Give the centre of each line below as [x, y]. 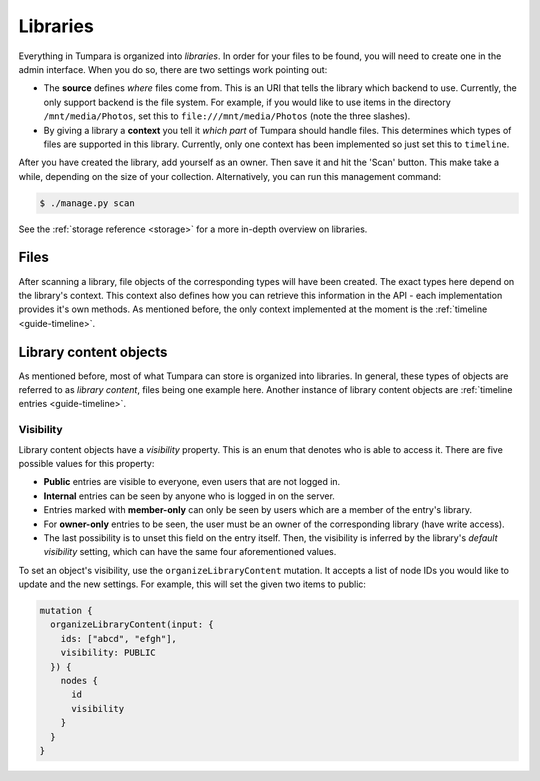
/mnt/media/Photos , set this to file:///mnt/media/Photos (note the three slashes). [227, 116]
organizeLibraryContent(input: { [132, 624]
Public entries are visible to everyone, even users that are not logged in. [192, 482]
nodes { [79, 680]
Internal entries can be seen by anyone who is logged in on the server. [189, 496]
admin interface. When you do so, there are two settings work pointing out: [173, 69]
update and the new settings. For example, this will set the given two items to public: [192, 584]
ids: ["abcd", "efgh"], [118, 638]
